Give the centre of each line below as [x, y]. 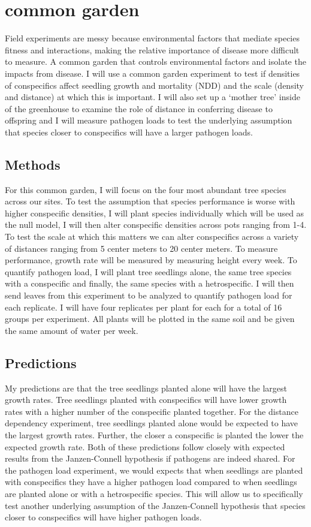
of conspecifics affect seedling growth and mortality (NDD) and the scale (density [154, 85]
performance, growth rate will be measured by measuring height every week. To [151, 260]
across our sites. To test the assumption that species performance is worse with [150, 201]
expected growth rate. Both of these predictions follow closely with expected [145, 446]
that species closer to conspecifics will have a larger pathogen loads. [129, 132]
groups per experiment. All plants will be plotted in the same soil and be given [150, 319]
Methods [33, 164]
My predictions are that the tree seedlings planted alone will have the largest [146, 388]
